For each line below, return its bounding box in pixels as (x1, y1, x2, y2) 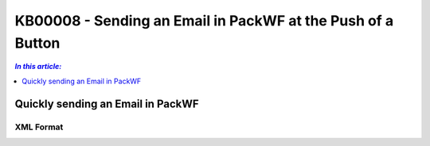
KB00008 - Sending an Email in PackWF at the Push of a (14, 12, 394, 29)
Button (14, 34, 61, 52)
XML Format (14, 121, 64, 133)
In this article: (14, 62, 62, 71)
